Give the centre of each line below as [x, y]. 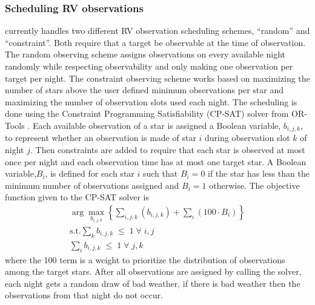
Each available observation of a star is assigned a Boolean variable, [157, 125]
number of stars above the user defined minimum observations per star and [144, 90]
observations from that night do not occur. [84, 295]
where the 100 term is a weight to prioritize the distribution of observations [145, 259]
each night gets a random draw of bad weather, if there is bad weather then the [153, 283]
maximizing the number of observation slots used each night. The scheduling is [151, 101]
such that [160, 173]
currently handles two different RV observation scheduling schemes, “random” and [157, 31]
